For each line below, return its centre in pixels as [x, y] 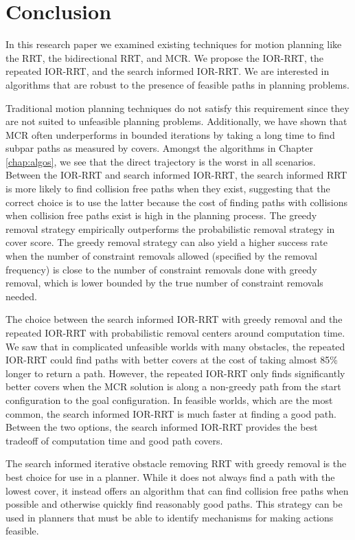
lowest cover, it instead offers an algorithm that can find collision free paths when [177, 490]
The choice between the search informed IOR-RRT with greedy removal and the [174, 319]
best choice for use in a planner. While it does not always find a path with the [170, 476]
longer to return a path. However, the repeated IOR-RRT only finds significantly [175, 373]
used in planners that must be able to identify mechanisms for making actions [170, 517]
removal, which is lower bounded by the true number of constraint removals [164, 283]
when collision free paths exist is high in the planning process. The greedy [161, 215]
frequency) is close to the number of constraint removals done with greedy [161, 269]
